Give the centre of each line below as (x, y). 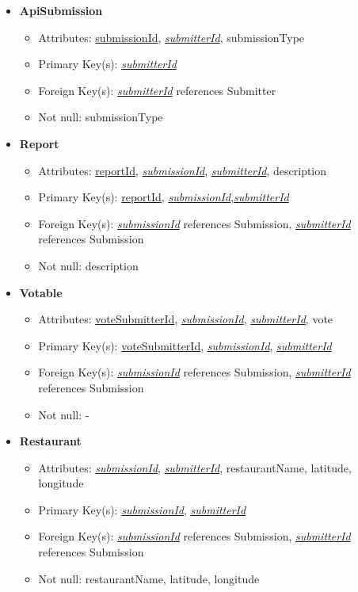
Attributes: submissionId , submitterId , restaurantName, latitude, (195, 467)
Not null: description (88, 265)
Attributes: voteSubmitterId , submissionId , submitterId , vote (186, 319)
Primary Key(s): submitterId (107, 64)
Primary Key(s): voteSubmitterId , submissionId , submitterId (185, 345)
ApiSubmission (61, 10)
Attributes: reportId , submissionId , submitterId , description (183, 170)
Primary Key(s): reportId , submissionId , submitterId (164, 197)
